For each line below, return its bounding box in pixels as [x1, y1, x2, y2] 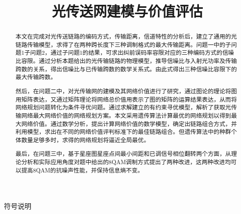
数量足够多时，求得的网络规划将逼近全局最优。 [21, 135, 150, 144]
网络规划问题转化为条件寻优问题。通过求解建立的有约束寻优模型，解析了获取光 [15, 103, 231, 111]
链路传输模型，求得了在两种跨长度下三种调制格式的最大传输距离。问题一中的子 [15, 40, 231, 48]
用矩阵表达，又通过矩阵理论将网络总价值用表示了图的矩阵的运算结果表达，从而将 [15, 95, 237, 103]
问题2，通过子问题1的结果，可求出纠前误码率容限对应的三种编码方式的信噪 [30, 48, 234, 57]
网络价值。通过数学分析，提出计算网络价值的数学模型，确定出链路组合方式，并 [21, 119, 237, 128]
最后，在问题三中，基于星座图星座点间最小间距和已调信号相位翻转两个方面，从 [15, 150, 231, 158]
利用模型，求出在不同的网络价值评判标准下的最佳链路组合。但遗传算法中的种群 [15, 128, 231, 136]
